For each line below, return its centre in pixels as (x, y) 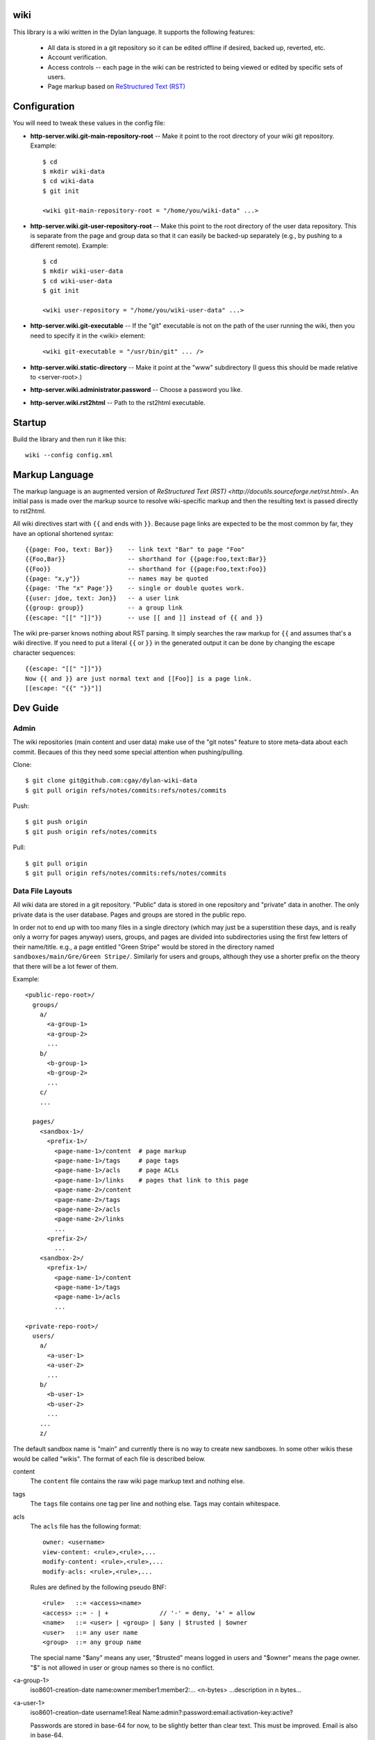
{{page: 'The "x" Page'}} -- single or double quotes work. (135, 588)
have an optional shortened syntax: (63, 533)
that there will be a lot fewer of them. (65, 966)
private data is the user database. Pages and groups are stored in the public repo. (130, 915)
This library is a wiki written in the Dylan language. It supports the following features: (134, 32)
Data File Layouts (43, 891)
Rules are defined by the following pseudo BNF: (98, 1587)
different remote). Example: (69, 245)
